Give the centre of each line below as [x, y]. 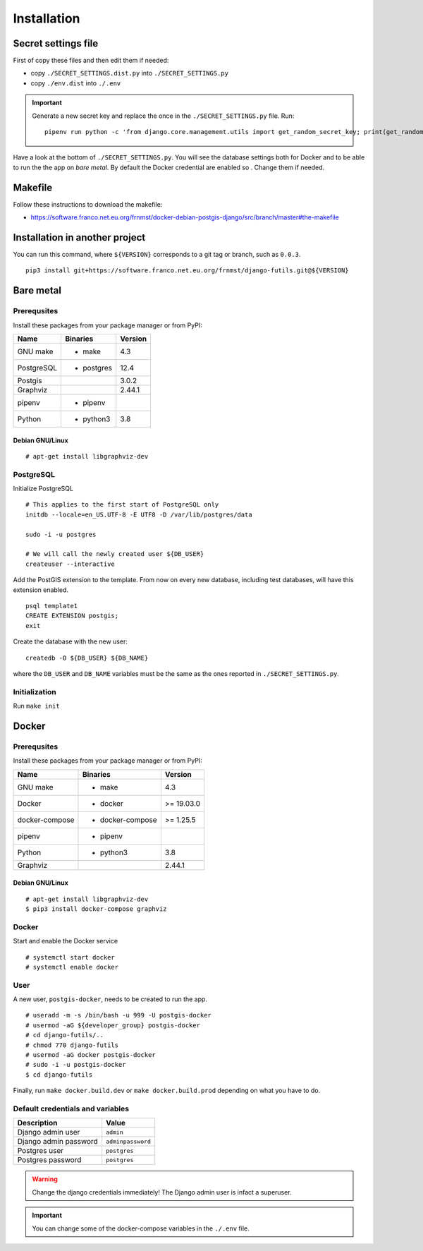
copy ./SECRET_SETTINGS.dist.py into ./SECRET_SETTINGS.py [130, 73]
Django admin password [57, 1142]
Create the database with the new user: [70, 641]
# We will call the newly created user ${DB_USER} [115, 554]
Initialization [35, 691]
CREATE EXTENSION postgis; [72, 616]
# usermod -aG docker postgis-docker [91, 1055]
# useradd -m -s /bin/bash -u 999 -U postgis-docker [118, 1015]
